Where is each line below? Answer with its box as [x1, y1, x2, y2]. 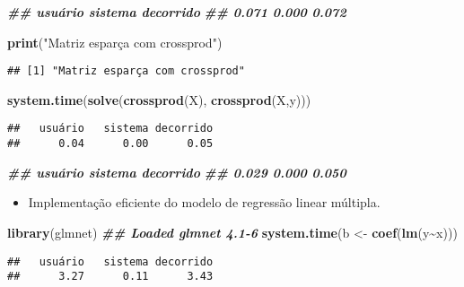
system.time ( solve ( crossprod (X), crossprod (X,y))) [7, 90, 311, 109]
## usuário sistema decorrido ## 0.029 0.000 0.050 [7, 162, 346, 181]
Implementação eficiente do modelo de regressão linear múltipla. [28, 193, 381, 212]
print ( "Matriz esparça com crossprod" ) [7, 32, 223, 51]
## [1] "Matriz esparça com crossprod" [7, 65, 245, 78]
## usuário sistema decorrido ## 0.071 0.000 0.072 [7, 3, 346, 21]
